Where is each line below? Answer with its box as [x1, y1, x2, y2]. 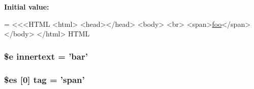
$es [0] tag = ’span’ [4, 73, 85, 85]
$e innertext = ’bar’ [4, 50, 88, 62]
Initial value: [4, 2, 49, 12]
